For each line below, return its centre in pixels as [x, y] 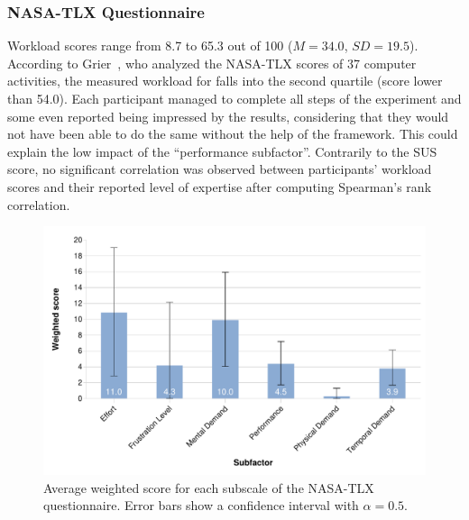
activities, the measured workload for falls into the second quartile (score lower [225, 81]
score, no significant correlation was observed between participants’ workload [220, 169]
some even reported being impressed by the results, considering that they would [228, 116]
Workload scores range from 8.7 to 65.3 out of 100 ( [150, 46]
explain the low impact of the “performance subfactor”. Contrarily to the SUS [222, 151]
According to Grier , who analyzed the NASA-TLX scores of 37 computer [212, 63]
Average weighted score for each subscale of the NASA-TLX [209, 487]
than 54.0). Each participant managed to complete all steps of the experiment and [234, 98]
